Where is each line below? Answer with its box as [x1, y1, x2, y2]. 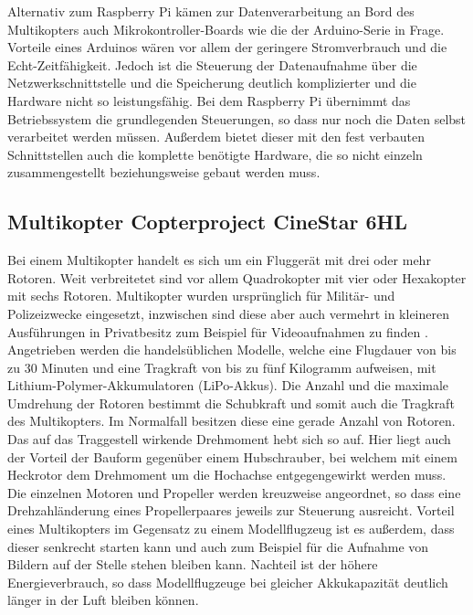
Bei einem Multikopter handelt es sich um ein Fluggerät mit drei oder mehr [7, 250, 431, 270]
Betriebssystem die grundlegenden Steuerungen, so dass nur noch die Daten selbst [7, 109, 467, 128]
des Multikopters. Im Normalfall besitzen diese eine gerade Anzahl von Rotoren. [7, 411, 456, 430]
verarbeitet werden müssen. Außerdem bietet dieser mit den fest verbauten [7, 127, 426, 146]
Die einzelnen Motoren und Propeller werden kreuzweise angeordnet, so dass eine [7, 482, 461, 502]
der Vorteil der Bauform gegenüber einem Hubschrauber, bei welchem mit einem [7, 447, 457, 466]
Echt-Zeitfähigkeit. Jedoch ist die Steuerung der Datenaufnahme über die [7, 55, 417, 74]
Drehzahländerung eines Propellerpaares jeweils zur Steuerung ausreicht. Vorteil [7, 501, 455, 520]
